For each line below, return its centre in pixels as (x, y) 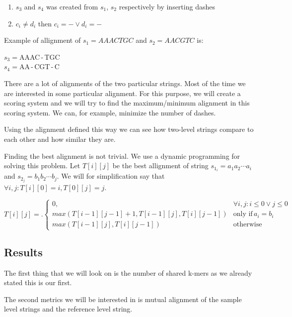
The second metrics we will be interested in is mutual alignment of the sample (123, 299)
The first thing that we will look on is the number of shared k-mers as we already (128, 272)
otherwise (248, 225)
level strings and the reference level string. (68, 309)
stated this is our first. (38, 282)
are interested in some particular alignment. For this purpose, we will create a (122, 93)
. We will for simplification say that (111, 176)
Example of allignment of (42, 40)
